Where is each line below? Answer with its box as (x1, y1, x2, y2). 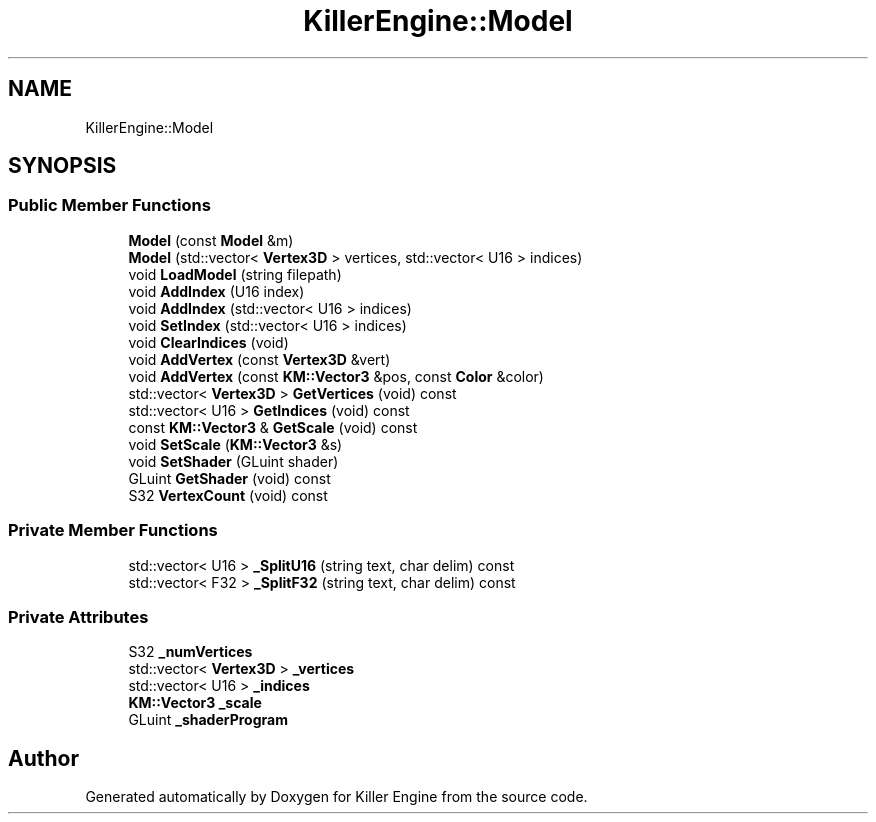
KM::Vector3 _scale (128, 694, 262, 712)
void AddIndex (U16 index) (128, 282, 305, 300)
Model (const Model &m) (128, 231, 294, 249)
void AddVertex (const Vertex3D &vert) (128, 350, 391, 368)
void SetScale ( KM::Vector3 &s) (128, 435, 343, 453)
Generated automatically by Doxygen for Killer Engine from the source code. (85, 788, 588, 806)
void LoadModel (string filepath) (128, 265, 342, 283)
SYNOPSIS (8, 153, 117, 179)
